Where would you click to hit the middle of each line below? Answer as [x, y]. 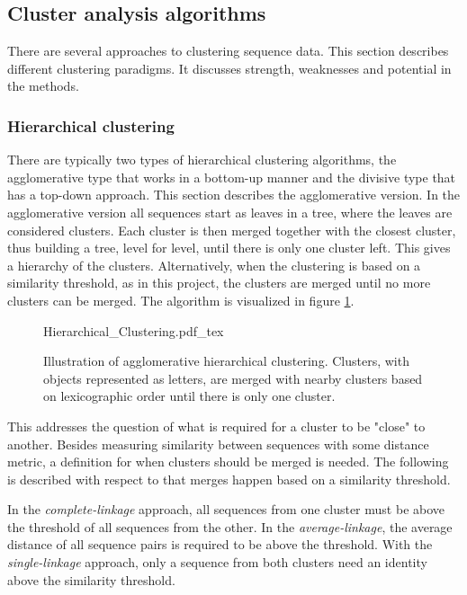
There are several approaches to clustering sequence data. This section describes [228, 51]
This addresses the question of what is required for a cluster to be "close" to [216, 426]
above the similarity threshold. [91, 579]
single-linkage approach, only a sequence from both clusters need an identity [217, 562]
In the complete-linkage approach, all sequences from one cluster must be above [226, 509]
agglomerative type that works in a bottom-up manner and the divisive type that [232, 177]
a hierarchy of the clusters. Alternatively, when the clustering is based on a [214, 265]
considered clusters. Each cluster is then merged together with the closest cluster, [232, 230]
